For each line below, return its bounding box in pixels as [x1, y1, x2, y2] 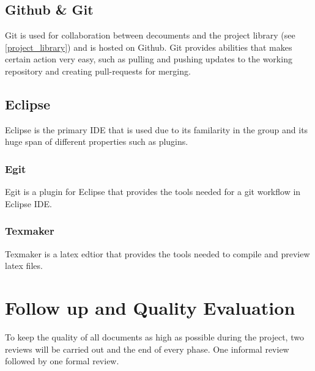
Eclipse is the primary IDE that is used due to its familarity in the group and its [5, 123, 308, 136]
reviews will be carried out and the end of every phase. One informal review [5, 342, 289, 355]
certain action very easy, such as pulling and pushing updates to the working [5, 53, 292, 65]
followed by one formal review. [5, 354, 119, 367]
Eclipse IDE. [5, 197, 52, 210]
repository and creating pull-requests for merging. [5, 64, 191, 77]
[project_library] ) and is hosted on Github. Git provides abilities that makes [5, 40, 292, 53]
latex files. [5, 259, 43, 272]
